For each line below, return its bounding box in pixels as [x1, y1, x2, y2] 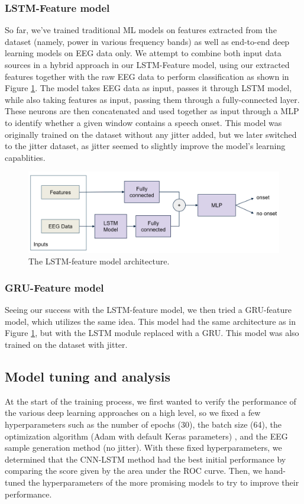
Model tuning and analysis [5, 367, 171, 385]
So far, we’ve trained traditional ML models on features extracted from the [5, 24, 277, 36]
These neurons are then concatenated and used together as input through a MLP [5, 105, 299, 117]
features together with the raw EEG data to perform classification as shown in [5, 70, 289, 82]
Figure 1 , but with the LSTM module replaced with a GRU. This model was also [5, 327, 299, 339]
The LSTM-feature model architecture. [28, 255, 170, 267]
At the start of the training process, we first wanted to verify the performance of [5, 395, 296, 407]
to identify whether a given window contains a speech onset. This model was [5, 116, 282, 128]
